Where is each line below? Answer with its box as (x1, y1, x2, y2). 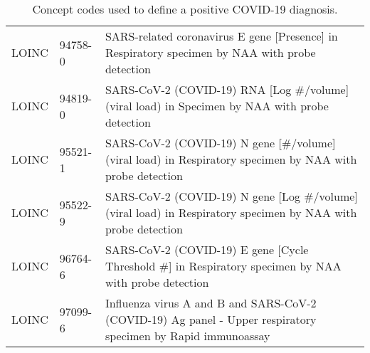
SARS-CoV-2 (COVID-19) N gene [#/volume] (105, 135, 336, 151)
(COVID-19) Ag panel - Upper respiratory (105, 311, 317, 327)
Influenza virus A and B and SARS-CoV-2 (105, 295, 317, 311)
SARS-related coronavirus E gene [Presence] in (105, 28, 338, 44)
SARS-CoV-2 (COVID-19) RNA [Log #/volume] (105, 81, 349, 98)
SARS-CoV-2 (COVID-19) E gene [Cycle (105, 241, 309, 258)
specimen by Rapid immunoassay (105, 327, 270, 344)
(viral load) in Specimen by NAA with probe (105, 98, 329, 114)
